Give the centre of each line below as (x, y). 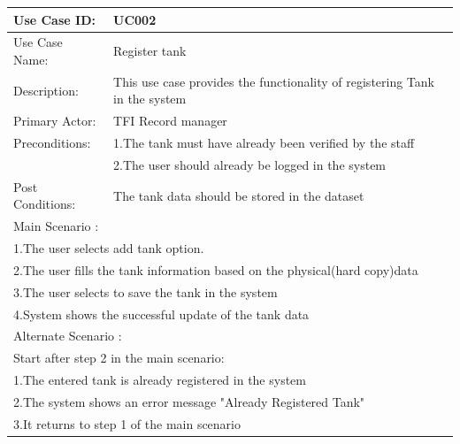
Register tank (150, 51)
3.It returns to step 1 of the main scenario (127, 423)
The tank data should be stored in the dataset (239, 195)
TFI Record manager (170, 121)
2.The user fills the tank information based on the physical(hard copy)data (216, 269)
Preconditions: (52, 143)
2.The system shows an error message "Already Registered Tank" (189, 401)
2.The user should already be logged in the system (250, 164)
